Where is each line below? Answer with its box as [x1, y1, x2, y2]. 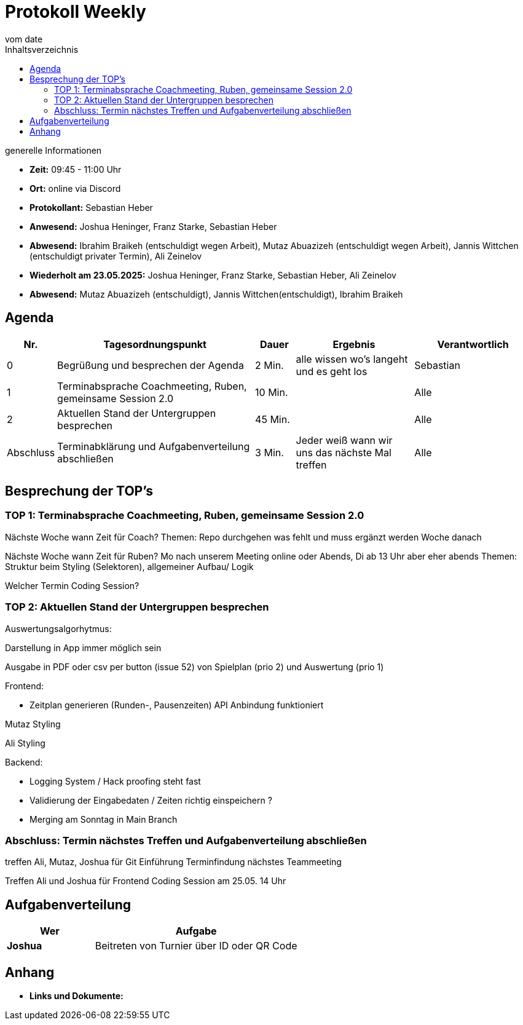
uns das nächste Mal [296, 446, 391, 459]
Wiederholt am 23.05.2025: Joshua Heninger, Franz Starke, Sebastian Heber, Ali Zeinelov [29, 269, 396, 280]
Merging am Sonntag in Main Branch [29, 813, 178, 825]
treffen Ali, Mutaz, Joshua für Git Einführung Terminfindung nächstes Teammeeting [5, 857, 342, 868]
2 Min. [255, 358, 284, 371]
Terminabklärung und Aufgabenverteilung [57, 440, 250, 453]
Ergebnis [332, 338, 376, 350]
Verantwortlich [437, 338, 509, 350]
